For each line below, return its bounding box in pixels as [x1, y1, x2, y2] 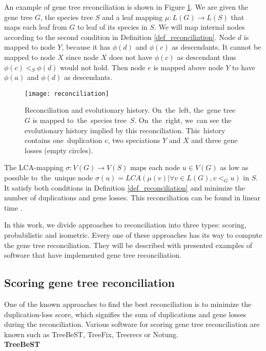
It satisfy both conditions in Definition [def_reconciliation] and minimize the [4, 182, 245, 193]
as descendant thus [177, 51, 236, 62]
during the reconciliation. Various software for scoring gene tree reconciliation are [4, 319, 260, 329]
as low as [220, 162, 249, 173]
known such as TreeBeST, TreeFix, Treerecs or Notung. [4, 328, 178, 339]
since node [66, 51, 98, 62]
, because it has [62, 42, 111, 52]
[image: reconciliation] [25, 90, 109, 97]
